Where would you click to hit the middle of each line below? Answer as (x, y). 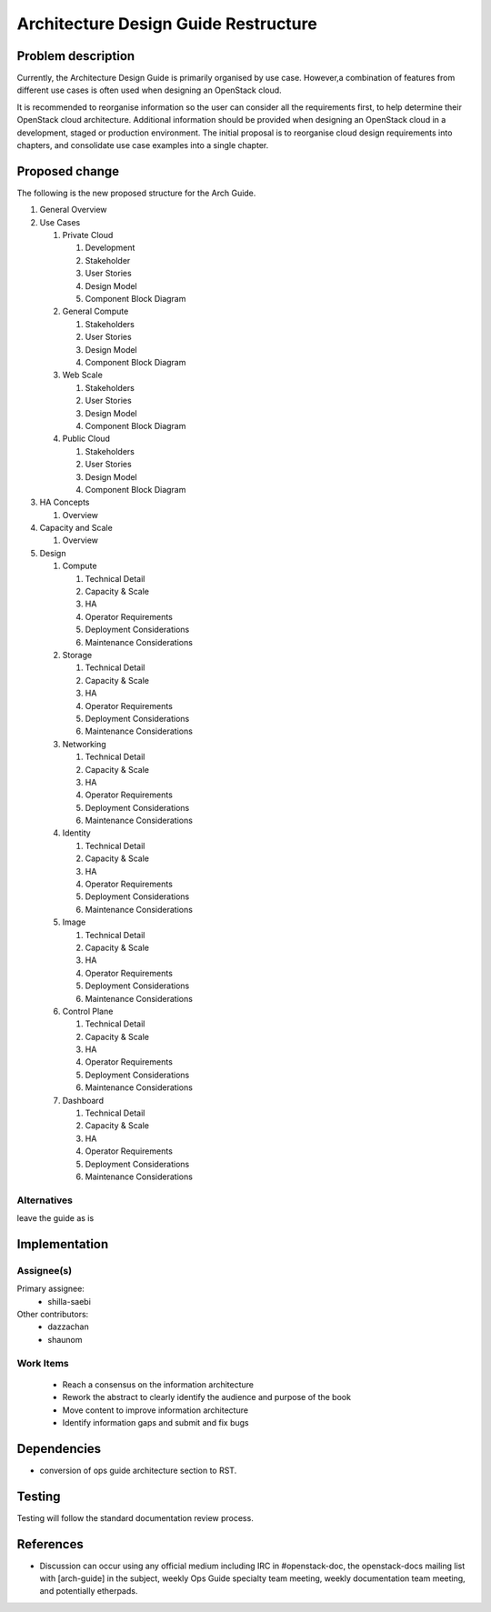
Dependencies (59, 1449)
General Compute (95, 311)
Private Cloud (88, 235)
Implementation (63, 1244)
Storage (77, 655)
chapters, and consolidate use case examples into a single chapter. (143, 145)
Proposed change (68, 171)
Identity (76, 833)
